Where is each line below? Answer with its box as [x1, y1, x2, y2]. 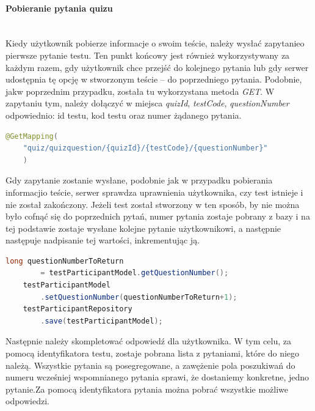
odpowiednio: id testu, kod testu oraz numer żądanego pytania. [5, 108, 242, 121]
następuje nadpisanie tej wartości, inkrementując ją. [5, 234, 200, 246]
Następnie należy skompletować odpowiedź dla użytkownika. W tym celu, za [5, 335, 291, 347]
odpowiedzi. [5, 394, 49, 407]
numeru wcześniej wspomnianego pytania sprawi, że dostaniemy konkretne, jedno [5, 371, 310, 383]
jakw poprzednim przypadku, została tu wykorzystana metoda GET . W [5, 84, 275, 97]
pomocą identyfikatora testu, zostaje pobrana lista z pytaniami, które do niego [5, 347, 300, 360]
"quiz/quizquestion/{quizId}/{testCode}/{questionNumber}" [23, 144, 268, 153]
